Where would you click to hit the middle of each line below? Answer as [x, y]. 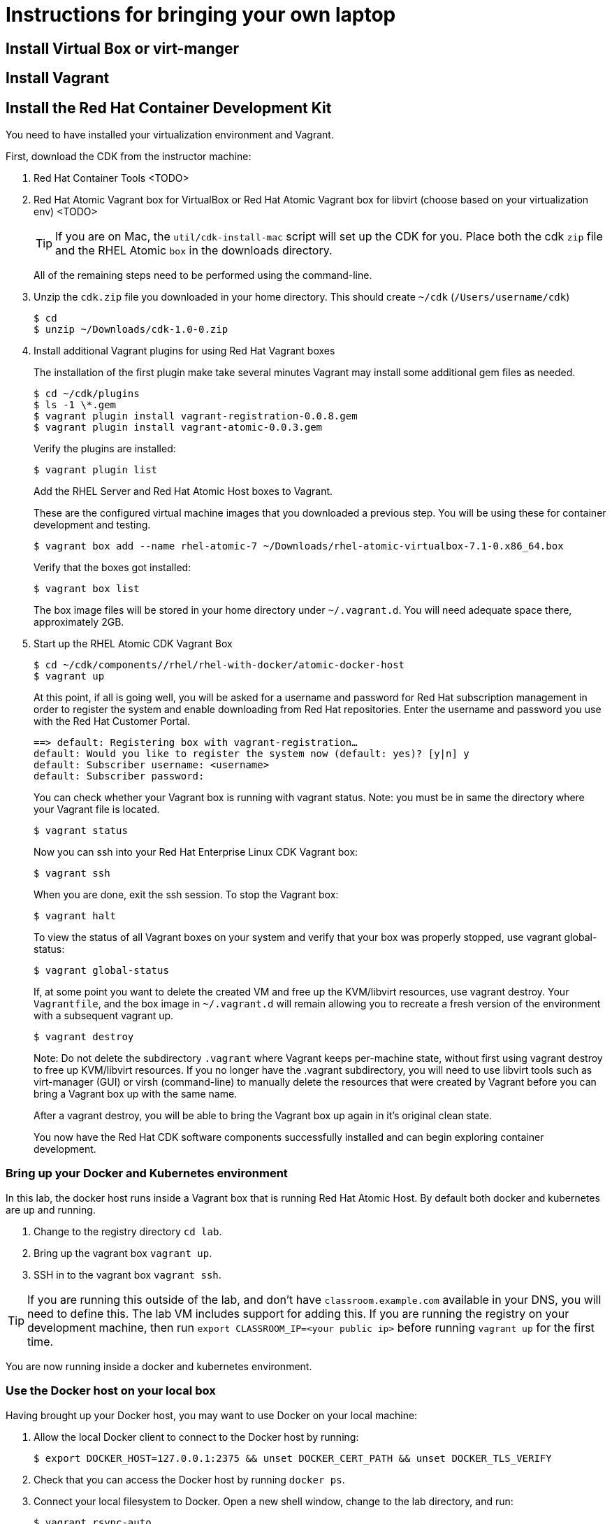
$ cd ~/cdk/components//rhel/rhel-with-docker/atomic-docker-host [219, 665]
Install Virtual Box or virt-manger [123, 48]
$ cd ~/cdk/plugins [87, 394]
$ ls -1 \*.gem [75, 405]
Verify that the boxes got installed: [112, 568]
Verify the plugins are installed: [105, 449]
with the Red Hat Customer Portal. [112, 721]
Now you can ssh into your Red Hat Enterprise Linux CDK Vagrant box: [196, 852]
